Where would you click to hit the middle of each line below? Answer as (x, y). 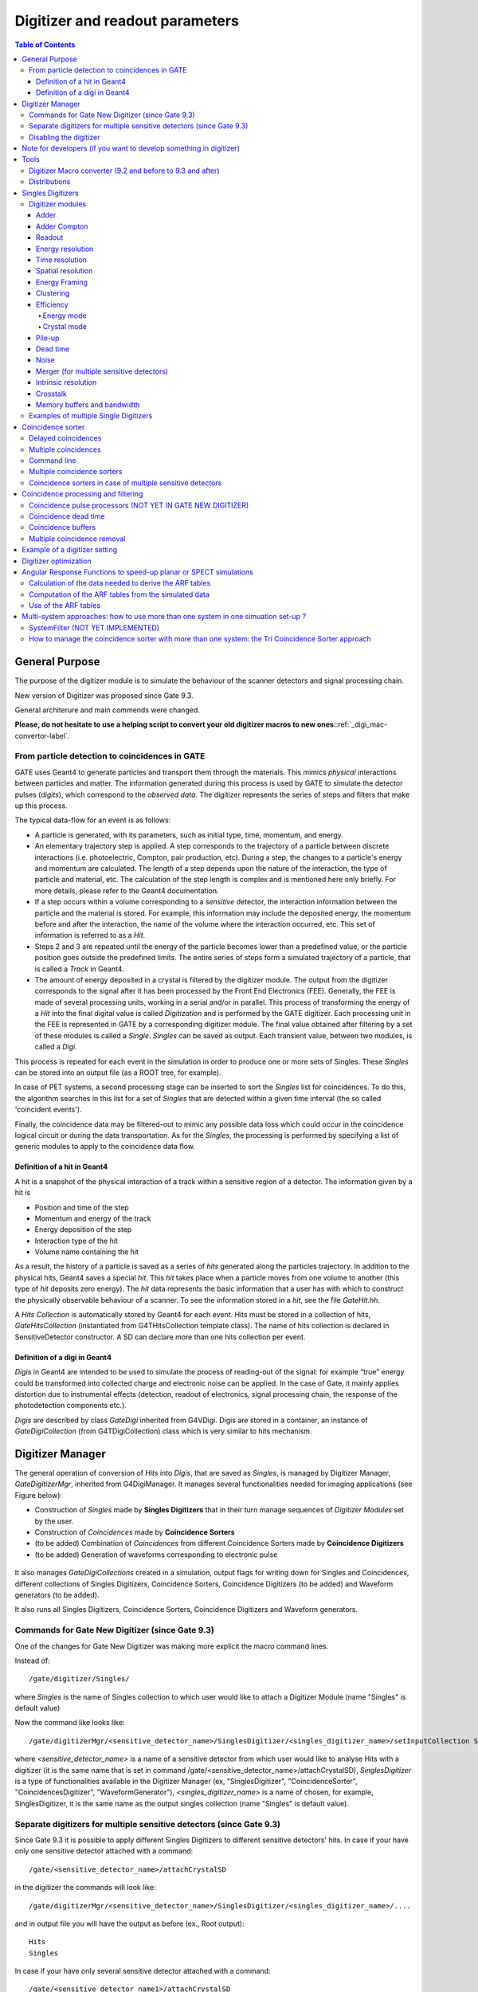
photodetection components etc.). (71, 1406)
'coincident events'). (49, 1110)
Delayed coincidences (65, 438)
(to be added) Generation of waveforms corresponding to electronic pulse (156, 1555)
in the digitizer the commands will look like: (85, 1888)
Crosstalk (52, 394)
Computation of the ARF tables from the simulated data (119, 594)
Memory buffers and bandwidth (88, 405)
